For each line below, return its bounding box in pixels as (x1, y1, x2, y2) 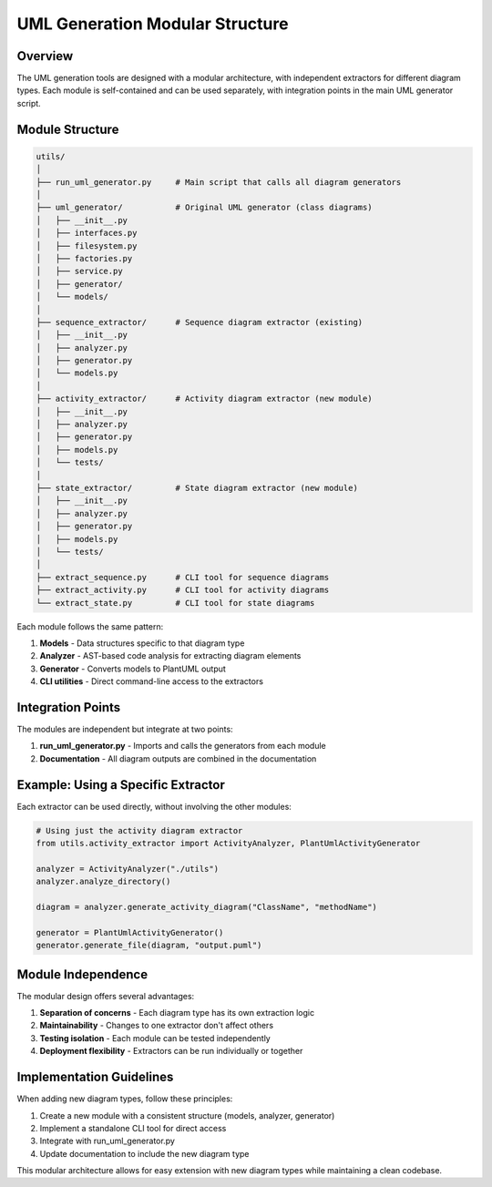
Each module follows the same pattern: (16, 620, 164, 632)
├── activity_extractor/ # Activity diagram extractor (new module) (36, 394, 373, 404)
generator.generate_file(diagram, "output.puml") (36, 940, 262, 951)
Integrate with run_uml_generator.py (39, 1135, 175, 1147)
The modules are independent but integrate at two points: (16, 723, 233, 734)
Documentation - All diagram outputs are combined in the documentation (39, 752, 317, 764)
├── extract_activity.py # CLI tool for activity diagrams (36, 585, 330, 596)
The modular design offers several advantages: (16, 990, 195, 1001)
